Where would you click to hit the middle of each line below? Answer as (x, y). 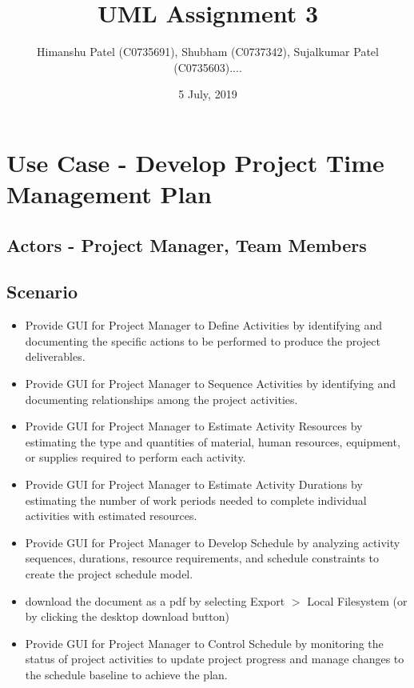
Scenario (42, 292)
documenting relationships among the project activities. (161, 399)
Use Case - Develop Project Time (195, 162)
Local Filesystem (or (357, 600)
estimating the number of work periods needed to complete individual (196, 500)
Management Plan (109, 194)
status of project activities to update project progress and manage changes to (215, 659)
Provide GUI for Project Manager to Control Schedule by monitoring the (204, 643)
